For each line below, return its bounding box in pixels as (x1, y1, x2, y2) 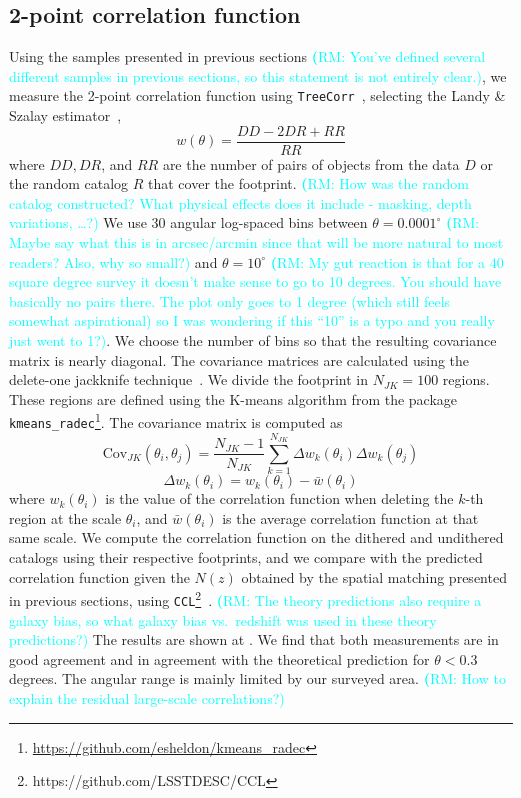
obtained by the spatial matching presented (241, 566, 507, 587)
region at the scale (9, 507, 122, 528)
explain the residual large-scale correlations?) (9, 687, 285, 708)
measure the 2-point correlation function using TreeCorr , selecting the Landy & (9, 85, 506, 106)
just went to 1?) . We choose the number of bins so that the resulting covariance (9, 330, 497, 351)
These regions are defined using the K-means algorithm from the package (9, 388, 458, 409)
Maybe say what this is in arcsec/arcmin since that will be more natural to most (9, 232, 504, 253)
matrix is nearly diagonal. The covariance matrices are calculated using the (9, 349, 470, 370)
